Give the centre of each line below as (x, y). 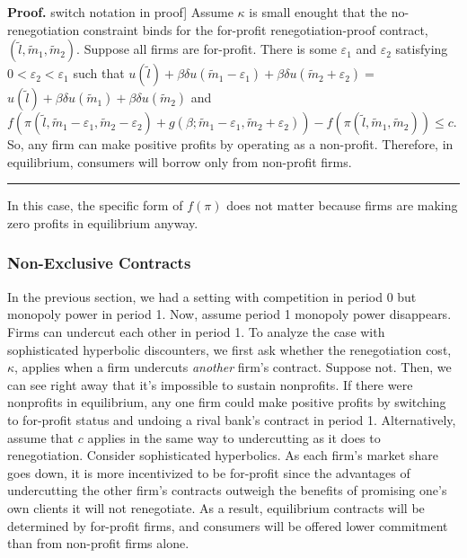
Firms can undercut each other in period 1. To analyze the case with (196, 331)
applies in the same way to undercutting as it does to (234, 437)
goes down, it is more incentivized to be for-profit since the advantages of (209, 472)
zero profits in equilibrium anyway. (103, 222)
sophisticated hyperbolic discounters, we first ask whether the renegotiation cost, (229, 349)
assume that (41, 437)
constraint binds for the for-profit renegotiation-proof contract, (256, 29)
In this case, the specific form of (95, 205)
